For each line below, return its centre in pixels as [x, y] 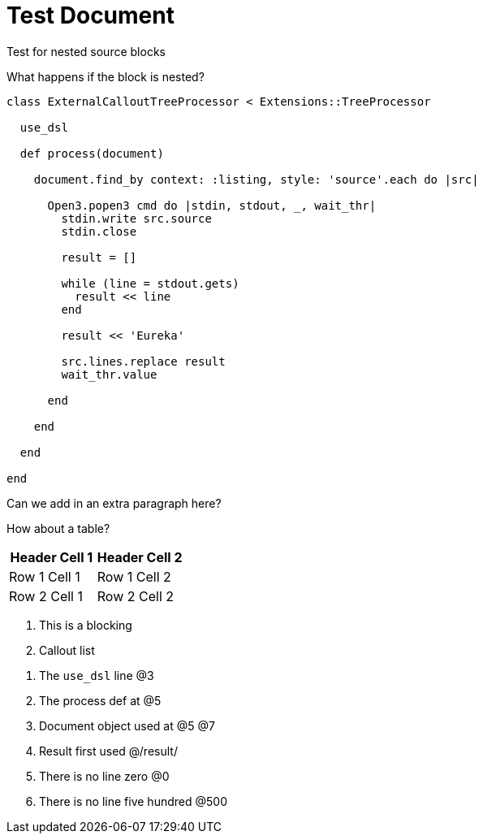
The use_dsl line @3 [97, 675]
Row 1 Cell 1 [45, 576]
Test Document [91, 15]
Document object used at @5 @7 [127, 725]
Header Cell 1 [52, 557]
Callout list [67, 650]
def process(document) [92, 153]
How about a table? [58, 528]
